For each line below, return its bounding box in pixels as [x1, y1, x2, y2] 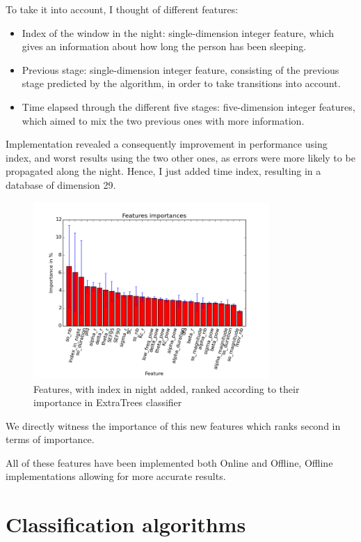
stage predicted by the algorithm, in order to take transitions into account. [22, 76, 341, 91]
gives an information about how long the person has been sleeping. [22, 39, 307, 54]
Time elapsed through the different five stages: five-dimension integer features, [22, 99, 355, 114]
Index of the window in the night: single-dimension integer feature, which [22, 25, 335, 40]
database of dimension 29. [6, 177, 116, 192]
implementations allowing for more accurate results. [6, 469, 226, 483]
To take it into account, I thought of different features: [6, 2, 239, 16]
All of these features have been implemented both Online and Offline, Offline [6, 455, 333, 470]
